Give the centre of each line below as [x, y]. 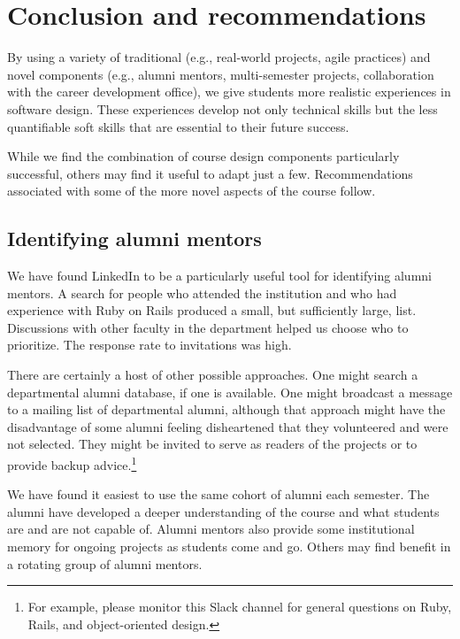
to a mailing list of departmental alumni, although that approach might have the [226, 409]
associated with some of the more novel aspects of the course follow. [192, 191]
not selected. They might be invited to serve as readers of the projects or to [212, 444]
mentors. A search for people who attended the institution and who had [202, 293]
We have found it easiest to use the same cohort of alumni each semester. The [218, 494]
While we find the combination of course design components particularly [203, 156]
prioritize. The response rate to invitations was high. [149, 345]
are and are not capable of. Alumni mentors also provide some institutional [211, 529]
